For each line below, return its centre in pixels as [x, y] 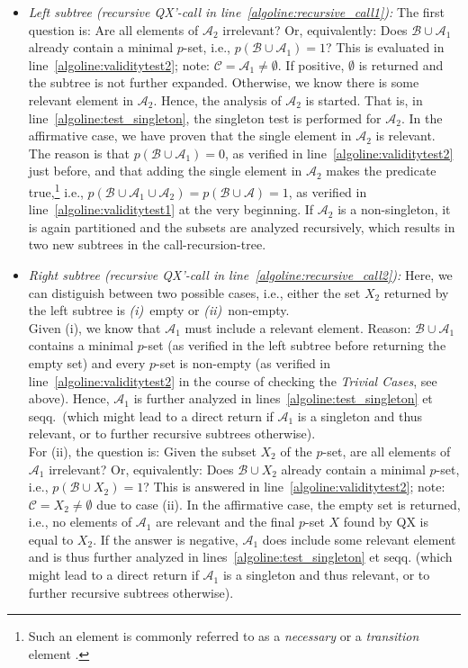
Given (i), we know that [94, 327]
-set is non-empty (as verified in [243, 362]
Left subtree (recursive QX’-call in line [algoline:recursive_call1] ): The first [236, 12]
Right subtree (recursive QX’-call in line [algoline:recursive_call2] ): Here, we [240, 274]
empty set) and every [87, 362]
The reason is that [79, 153]
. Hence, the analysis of [217, 99]
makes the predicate [381, 171]
